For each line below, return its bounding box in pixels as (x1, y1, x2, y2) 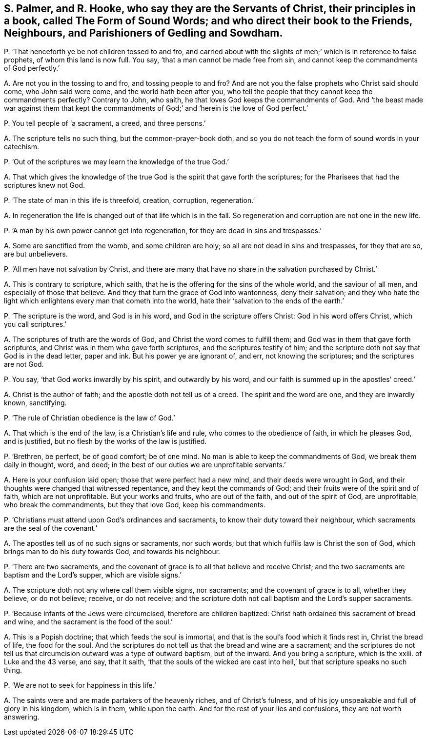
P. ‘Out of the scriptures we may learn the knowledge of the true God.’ (4, 158, 229, 166)
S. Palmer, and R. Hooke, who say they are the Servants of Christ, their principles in (4, 2, 416, 15)
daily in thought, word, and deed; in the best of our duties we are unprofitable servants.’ (4, 460, 286, 469)
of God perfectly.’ (4, 64, 60, 73)
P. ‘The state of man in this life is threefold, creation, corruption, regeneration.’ (4, 196, 255, 205)
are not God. (4, 360, 44, 369)
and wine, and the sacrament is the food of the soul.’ (4, 618, 173, 626)
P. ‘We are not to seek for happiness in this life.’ (4, 681, 156, 690)
